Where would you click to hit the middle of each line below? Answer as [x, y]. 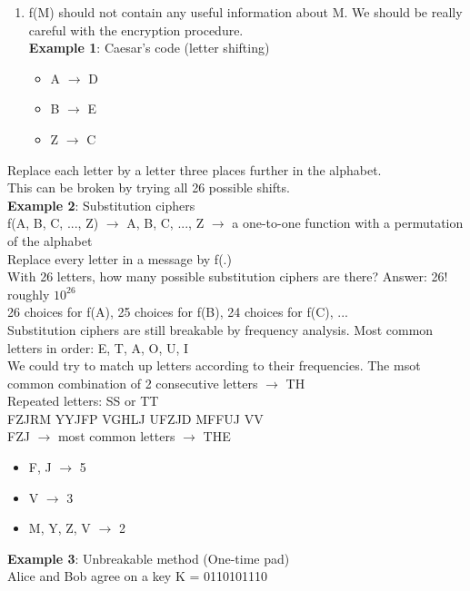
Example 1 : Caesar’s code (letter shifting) [149, 48]
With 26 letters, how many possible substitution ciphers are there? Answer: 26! [228, 276]
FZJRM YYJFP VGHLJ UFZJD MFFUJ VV [135, 418]
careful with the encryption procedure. [136, 30]
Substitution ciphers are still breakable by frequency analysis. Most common [220, 329]
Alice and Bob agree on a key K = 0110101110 [138, 576]
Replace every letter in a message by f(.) [120, 258]
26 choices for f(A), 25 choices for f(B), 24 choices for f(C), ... [178, 312]
